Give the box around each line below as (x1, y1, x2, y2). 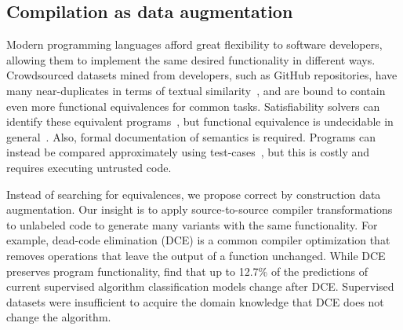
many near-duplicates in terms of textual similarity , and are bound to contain (6, 82, 386, 98)
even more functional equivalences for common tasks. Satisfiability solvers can (6, 97, 380, 114)
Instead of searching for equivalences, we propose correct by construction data (6, 185, 381, 202)
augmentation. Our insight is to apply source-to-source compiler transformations (6, 201, 393, 218)
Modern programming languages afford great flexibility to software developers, (6, 36, 383, 53)
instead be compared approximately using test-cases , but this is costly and (6, 144, 370, 160)
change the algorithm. (6, 309, 111, 325)
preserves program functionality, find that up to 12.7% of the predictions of (6, 262, 368, 279)
